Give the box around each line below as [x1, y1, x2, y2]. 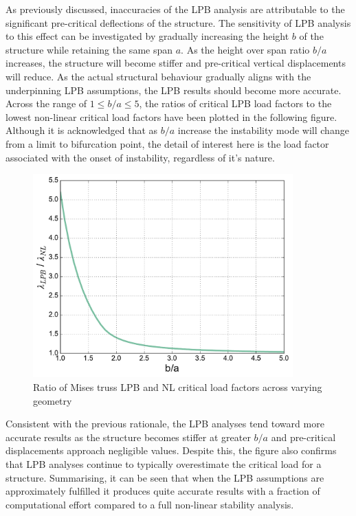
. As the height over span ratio [181, 42, 310, 56]
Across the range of [5, 96, 87, 111]
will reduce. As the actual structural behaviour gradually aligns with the [5, 69, 311, 83]
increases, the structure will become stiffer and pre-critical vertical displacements [5, 56, 346, 70]
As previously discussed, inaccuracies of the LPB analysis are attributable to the [5, 2, 345, 16]
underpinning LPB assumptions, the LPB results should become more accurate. [5, 82, 342, 97]
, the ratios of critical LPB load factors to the [139, 96, 332, 111]
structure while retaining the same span [5, 42, 173, 56]
